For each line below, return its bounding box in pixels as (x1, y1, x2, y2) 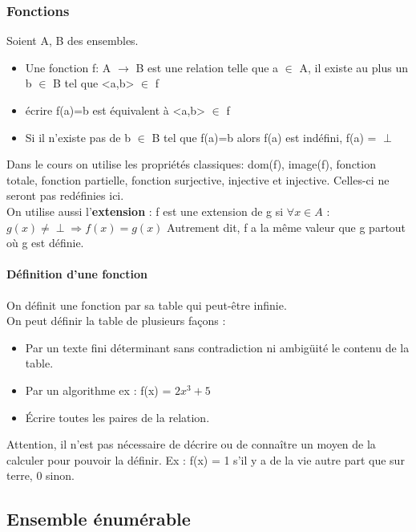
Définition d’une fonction (6, 266, 147, 282)
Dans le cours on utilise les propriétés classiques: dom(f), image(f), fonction (6, 156, 376, 173)
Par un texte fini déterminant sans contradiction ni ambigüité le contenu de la (25, 339, 410, 355)
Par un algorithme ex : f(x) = (25, 381, 172, 398)
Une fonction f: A (25, 59, 111, 75)
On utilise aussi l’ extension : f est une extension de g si (6, 202, 284, 219)
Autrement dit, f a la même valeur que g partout (167, 218, 406, 235)
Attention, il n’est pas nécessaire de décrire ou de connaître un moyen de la (6, 436, 376, 453)
